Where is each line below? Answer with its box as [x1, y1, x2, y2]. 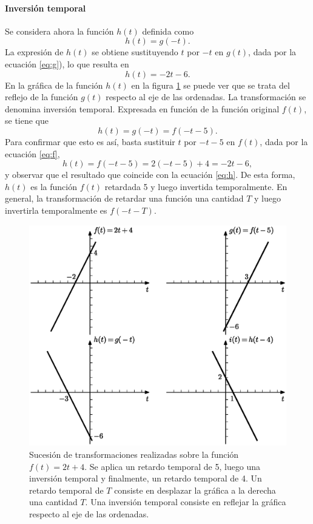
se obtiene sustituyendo [92, 46, 178, 58]
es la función [30, 180, 77, 192]
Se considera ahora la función [5, 24, 114, 37]
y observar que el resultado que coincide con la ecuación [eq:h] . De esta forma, [5, 168, 295, 181]
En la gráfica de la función [5, 78, 103, 91]
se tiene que [5, 114, 49, 127]
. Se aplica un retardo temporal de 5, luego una [84, 460, 261, 472]
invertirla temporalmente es [5, 203, 107, 216]
